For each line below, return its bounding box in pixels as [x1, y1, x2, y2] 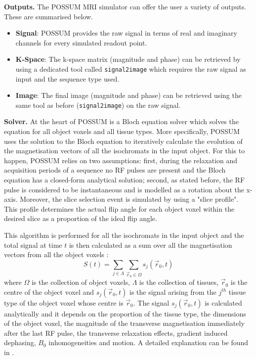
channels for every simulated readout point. [15, 37, 147, 47]
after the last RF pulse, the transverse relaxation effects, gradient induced [4, 327, 228, 338]
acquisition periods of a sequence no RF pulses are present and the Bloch [4, 165, 226, 175]
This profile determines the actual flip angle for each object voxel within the [4, 203, 235, 214]
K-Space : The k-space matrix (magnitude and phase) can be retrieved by [15, 54, 241, 64]
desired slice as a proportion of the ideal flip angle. [4, 213, 157, 224]
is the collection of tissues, [139, 277, 218, 287]
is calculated [205, 297, 242, 308]
